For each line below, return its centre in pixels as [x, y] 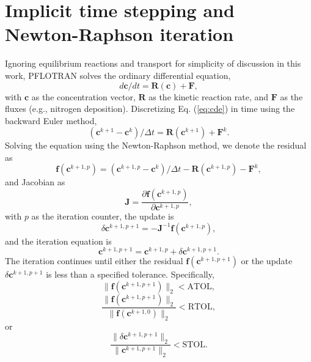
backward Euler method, [51, 120]
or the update [267, 261]
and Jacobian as [35, 182]
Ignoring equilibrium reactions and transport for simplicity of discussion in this [153, 63]
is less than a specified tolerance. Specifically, [130, 274]
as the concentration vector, [83, 96]
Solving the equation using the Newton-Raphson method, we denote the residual [156, 145]
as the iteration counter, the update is [103, 216]
